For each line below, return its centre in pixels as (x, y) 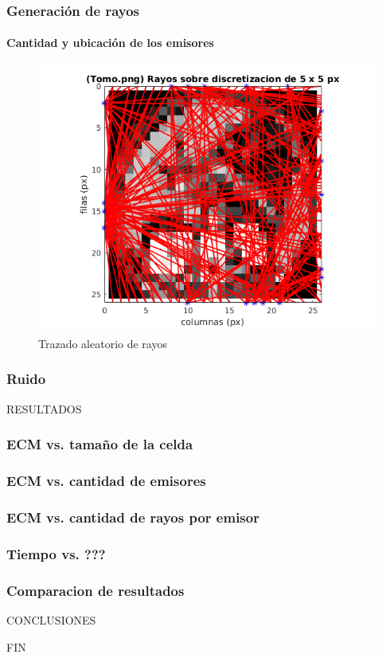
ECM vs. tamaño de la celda (100, 444)
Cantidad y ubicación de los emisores (110, 43)
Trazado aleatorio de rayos (103, 343)
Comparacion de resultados (95, 590)
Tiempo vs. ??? (56, 553)
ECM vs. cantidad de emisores (106, 481)
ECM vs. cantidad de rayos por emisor (133, 517)
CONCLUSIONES (51, 619)
